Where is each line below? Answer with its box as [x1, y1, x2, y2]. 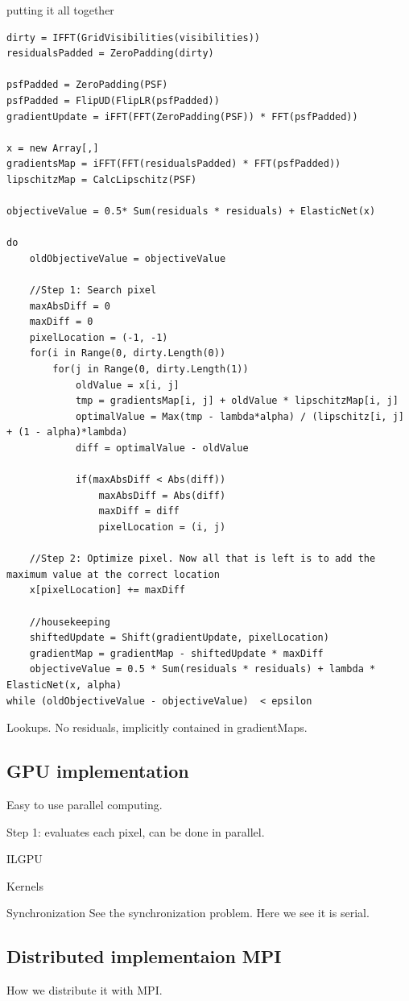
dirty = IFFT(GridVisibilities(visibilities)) [6, 31, 260, 44]
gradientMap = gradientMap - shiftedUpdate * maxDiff [29, 647, 324, 659]
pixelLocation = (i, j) [98, 521, 226, 533]
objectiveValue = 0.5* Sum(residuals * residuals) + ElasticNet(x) [6, 206, 376, 218]
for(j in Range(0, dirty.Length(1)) [52, 363, 249, 376]
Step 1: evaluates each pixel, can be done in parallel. [6, 823, 265, 840]
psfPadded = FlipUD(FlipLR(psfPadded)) [6, 94, 220, 106]
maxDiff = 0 [29, 316, 93, 328]
